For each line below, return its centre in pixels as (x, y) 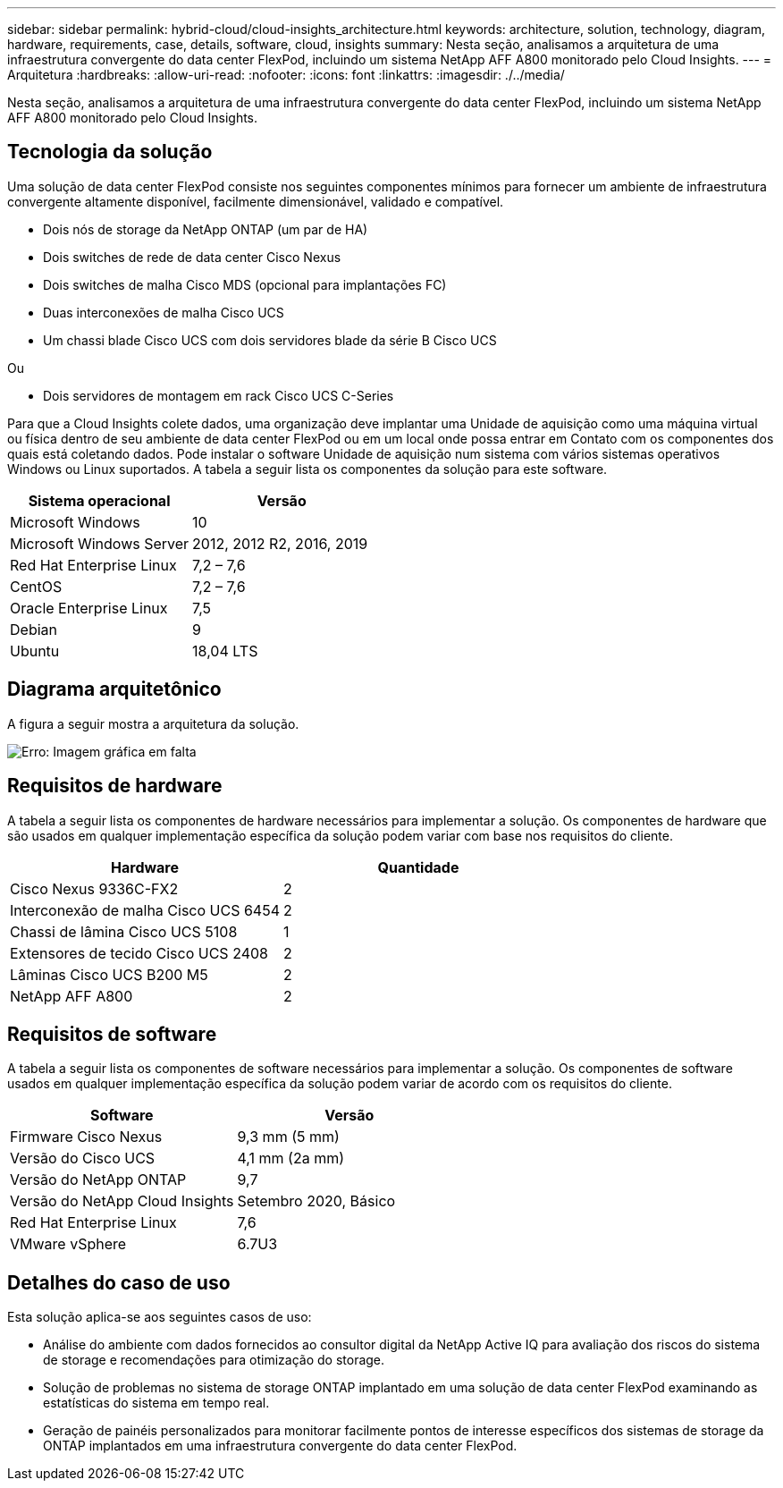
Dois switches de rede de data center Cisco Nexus (192, 257)
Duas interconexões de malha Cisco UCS (164, 312)
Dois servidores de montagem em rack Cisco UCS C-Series (219, 395)
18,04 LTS (225, 651)
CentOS (36, 586)
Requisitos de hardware (115, 786)
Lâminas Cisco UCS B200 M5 (109, 974)
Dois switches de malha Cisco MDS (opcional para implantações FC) (245, 284)
